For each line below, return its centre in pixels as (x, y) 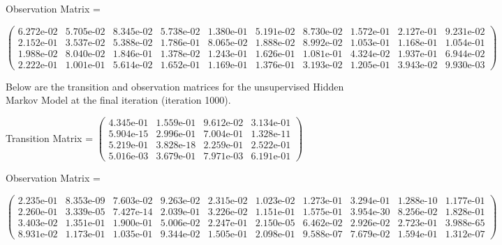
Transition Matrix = (50, 137)
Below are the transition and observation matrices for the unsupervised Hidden (175, 86)
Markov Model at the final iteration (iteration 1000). (118, 100)
